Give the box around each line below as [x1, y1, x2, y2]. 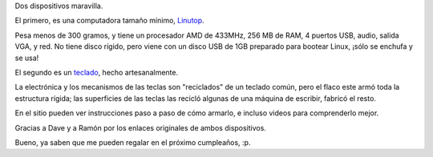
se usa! [14, 53, 39, 62]
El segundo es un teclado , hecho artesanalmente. [14, 67, 179, 77]
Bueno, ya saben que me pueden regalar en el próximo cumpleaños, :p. [14, 137, 251, 147]
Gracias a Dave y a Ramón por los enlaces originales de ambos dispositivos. [14, 123, 266, 132]
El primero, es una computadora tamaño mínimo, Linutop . [14, 16, 204, 26]
